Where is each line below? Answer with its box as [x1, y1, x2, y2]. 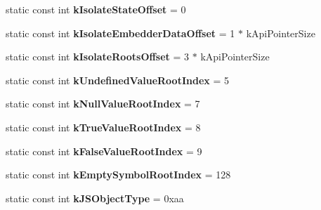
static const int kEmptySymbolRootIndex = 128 [6, 167, 231, 182]
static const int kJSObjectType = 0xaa [6, 190, 184, 205]
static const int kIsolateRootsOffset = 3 [6, 49, 190, 64]
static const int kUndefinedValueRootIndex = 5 [6, 72, 229, 87]
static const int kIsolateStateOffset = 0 [6, 2, 186, 16]
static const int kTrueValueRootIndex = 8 [6, 119, 201, 134]
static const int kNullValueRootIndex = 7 [6, 96, 200, 111]
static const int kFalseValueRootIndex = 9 [6, 143, 202, 158]
